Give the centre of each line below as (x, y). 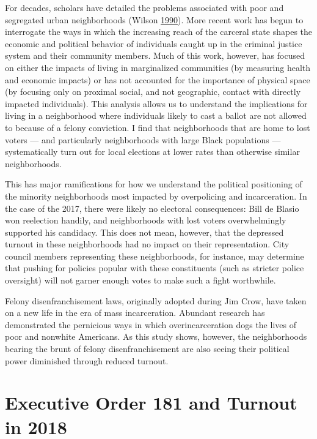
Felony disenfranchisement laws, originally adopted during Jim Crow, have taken (156, 300)
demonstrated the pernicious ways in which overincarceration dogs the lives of (151, 324)
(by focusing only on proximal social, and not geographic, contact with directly (153, 92)
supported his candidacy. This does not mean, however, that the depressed (144, 232)
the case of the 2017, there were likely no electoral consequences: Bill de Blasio (152, 208)
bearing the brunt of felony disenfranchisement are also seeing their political (147, 349)
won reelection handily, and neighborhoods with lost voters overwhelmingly (146, 220)
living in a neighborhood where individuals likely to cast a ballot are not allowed (156, 115)
